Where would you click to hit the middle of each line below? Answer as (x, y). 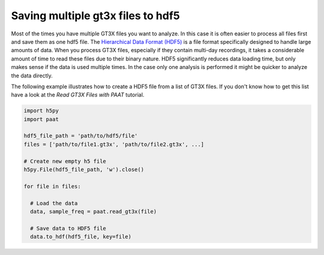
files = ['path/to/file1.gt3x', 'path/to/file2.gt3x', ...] (114, 144)
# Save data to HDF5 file (68, 228)
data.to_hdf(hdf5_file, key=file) (81, 237)
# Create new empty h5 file (65, 161)
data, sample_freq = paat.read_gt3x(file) (94, 211)
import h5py (41, 111)
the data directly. (32, 76)
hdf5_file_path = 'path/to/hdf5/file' (81, 136)
